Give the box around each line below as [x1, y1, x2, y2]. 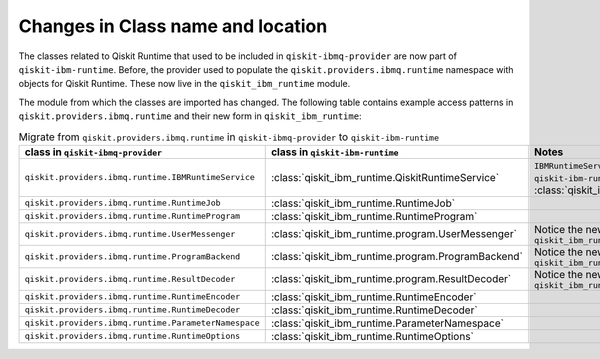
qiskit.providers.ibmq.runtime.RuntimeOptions [24, 331, 241, 342]
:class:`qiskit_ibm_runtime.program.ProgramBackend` [270, 250, 524, 264]
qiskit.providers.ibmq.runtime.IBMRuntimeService [24, 172, 255, 183]
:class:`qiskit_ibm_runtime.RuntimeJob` [270, 196, 455, 210]
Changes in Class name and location [18, 15, 328, 37]
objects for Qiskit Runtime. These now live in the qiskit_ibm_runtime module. [18, 78, 351, 90]
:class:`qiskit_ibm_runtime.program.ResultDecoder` [270, 272, 512, 286]
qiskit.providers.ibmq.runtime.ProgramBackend [24, 251, 241, 262]
